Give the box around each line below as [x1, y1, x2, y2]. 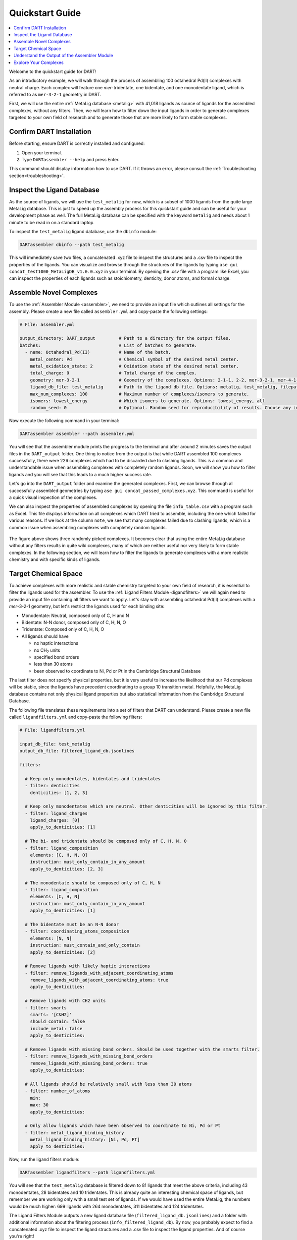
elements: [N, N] [30, 935, 72, 941]
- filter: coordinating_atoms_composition [25, 929, 130, 934]
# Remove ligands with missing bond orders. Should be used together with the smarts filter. [25, 1047, 260, 1052]
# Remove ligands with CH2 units [25, 998, 106, 1004]
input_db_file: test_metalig [19, 741, 91, 746]
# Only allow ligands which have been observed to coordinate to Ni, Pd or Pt [25, 1123, 221, 1128]
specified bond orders [34, 654, 79, 660]
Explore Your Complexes [13, 60, 64, 65]
